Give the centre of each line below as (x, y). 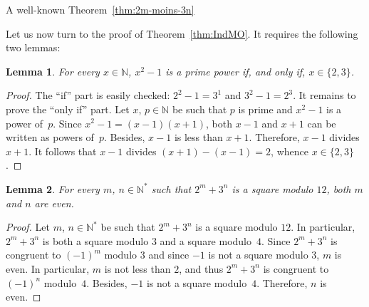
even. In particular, (48, 268)
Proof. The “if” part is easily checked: (88, 95)
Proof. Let (28, 227)
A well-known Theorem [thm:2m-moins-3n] (100, 9)
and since (169, 255)
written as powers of (50, 137)
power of (25, 123)
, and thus (201, 268)
